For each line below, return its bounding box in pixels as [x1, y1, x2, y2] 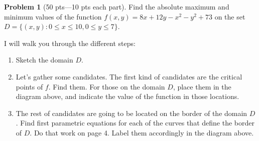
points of [16, 81, 43, 91]
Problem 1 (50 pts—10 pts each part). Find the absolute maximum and [4, 1, 229, 11]
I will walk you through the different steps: [4, 37, 136, 48]
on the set [214, 11, 245, 21]
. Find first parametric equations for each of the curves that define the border [16, 117, 254, 128]
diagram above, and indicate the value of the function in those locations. [16, 91, 239, 101]
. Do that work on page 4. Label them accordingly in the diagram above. [30, 127, 254, 137]
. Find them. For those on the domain [48, 81, 165, 91]
